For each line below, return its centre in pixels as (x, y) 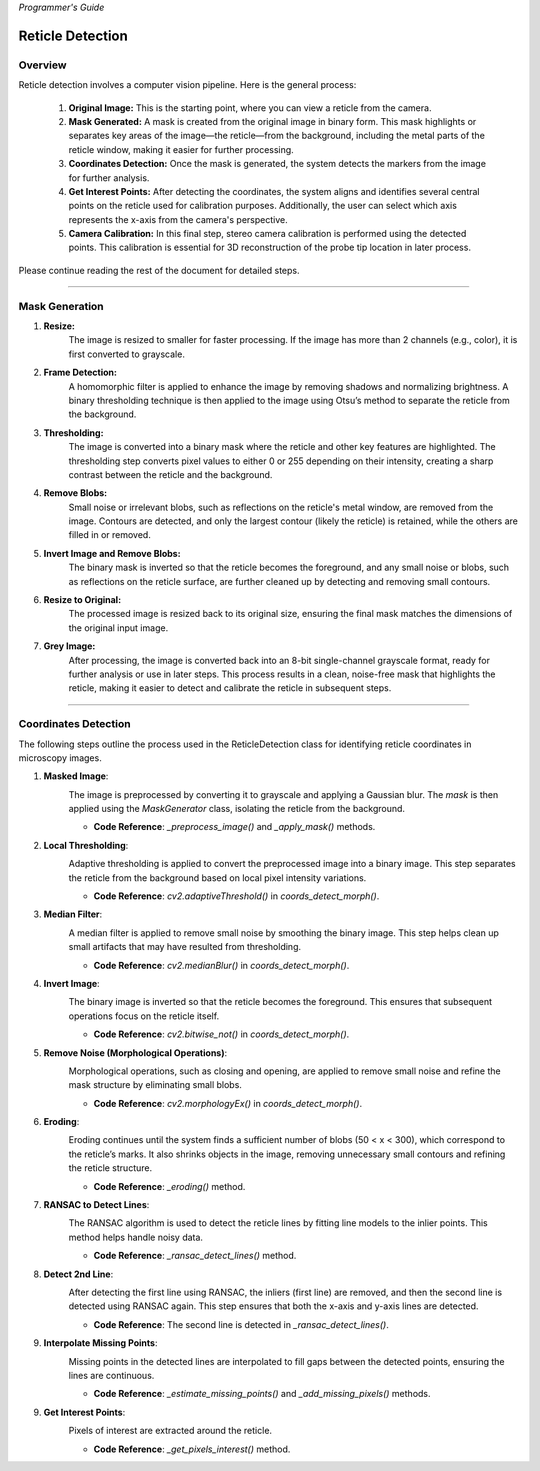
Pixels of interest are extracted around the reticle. (170, 1431)
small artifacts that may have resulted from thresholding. (185, 947)
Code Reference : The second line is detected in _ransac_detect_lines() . (241, 1324)
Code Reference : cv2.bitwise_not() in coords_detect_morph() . (221, 1034)
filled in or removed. (110, 535)
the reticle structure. (110, 1168)
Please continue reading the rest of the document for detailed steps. (159, 270)
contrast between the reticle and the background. (170, 474)
